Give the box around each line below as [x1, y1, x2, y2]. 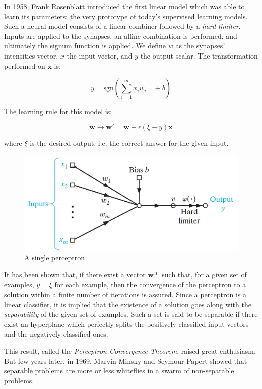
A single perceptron [24, 252, 85, 263]
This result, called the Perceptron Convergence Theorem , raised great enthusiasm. [4, 345, 256, 356]
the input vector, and [67, 50, 133, 61]
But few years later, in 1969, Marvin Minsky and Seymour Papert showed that [4, 355, 247, 366]
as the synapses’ [175, 40, 225, 51]
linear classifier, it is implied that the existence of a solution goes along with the [4, 299, 251, 309]
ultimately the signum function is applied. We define [4, 40, 166, 51]
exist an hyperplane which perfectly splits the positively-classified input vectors [4, 318, 249, 329]
